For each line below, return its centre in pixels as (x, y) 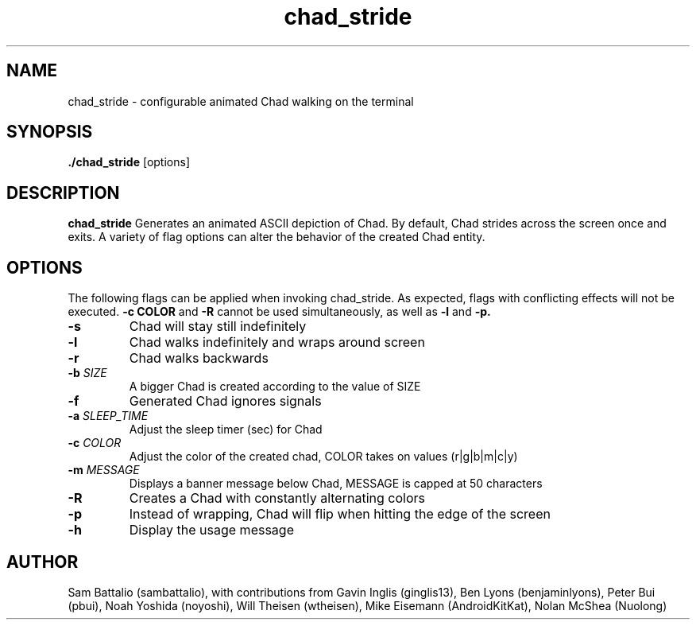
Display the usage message (211, 530)
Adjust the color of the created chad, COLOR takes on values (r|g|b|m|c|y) (323, 457)
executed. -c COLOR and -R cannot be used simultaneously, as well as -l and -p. (279, 312)
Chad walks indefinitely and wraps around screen (277, 342)
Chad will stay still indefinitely (218, 327)
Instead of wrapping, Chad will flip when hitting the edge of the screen (340, 514)
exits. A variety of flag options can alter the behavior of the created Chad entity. (276, 237)
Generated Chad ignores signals (225, 401)
